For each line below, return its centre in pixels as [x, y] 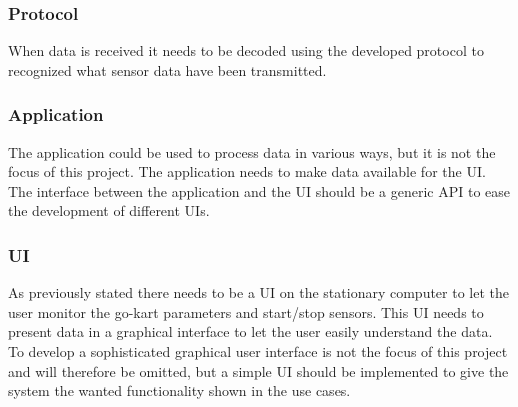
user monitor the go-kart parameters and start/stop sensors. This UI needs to [246, 311]
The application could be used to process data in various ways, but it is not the [252, 151]
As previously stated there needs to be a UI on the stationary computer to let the [259, 292]
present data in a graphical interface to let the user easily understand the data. [250, 331]
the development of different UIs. [109, 210]
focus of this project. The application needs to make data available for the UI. [247, 171]
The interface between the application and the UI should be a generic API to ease [259, 190]
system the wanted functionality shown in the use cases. [179, 390]
